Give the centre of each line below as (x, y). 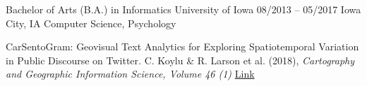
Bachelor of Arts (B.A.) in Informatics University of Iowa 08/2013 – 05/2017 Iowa (183, 9)
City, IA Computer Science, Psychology (91, 23)
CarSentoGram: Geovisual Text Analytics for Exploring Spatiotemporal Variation (182, 46)
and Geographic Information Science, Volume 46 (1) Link (130, 74)
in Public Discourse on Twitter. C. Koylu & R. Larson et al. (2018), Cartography (180, 60)
